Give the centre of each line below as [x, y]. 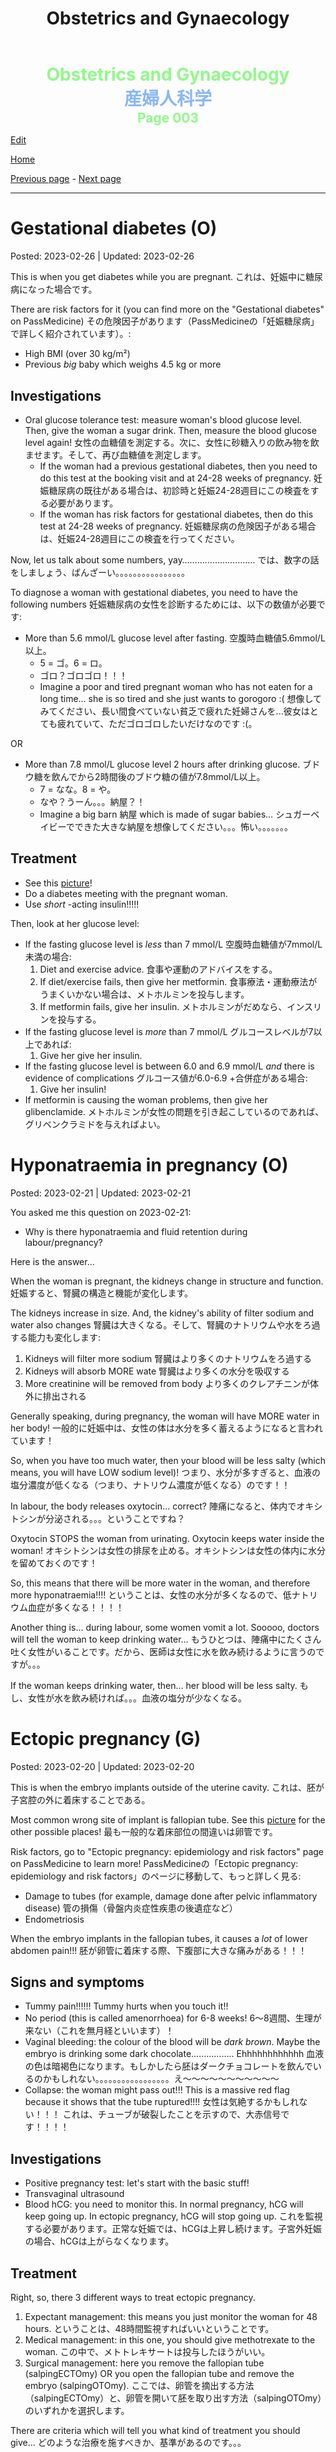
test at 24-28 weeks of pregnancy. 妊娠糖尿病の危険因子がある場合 [178, 526]
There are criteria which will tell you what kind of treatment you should [155, 2431]
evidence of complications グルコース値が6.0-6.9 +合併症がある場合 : [166, 1078]
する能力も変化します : [56, 1337]
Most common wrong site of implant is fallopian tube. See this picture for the [168, 1819]
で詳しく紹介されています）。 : [71, 334]
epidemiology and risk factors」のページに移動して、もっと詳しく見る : [156, 1876]
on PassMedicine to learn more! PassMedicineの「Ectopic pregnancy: [154, 1863]
